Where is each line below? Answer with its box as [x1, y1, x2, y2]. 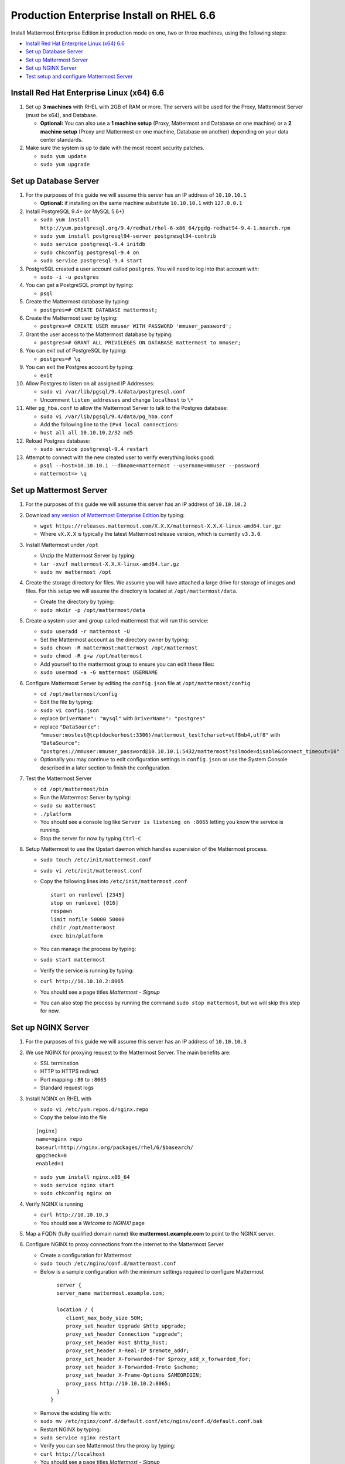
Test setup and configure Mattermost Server [25, 73, 133, 80]
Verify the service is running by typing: [40, 967, 134, 974]
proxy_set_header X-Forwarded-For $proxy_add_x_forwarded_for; [66, 1356, 251, 1362]
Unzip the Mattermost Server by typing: [40, 552, 136, 559]
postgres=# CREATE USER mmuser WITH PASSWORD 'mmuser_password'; [40, 323, 232, 330]
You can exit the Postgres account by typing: [25, 364, 134, 371]
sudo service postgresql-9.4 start [40, 258, 143, 264]
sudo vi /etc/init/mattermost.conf [40, 867, 143, 874]
